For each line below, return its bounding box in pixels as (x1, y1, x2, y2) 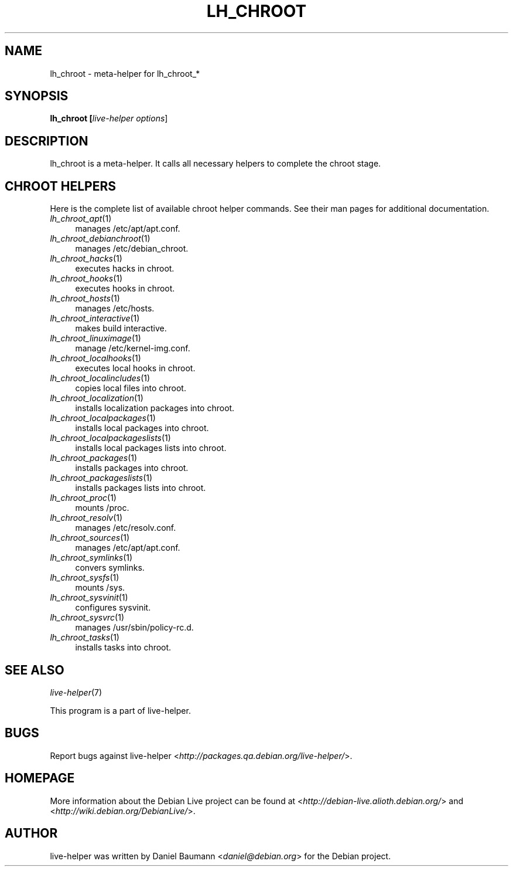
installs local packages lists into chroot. (75, 443, 227, 453)
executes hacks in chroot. (75, 263, 175, 274)
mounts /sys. (75, 582, 125, 593)
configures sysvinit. (75, 602, 151, 613)
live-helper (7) (50, 687, 102, 697)
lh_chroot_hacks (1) (50, 253, 122, 264)
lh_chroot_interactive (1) (50, 313, 140, 324)
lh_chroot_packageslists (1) (50, 473, 153, 483)
